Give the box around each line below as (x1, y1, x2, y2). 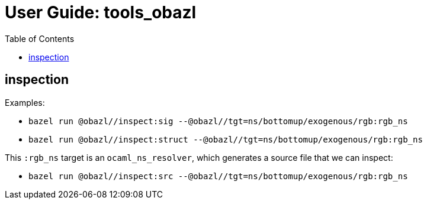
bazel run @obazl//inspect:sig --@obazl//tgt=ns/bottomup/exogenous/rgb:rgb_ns (28, 116, 408, 126)
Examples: (5, 97, 45, 108)
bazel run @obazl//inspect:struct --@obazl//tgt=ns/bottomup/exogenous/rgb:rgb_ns (28, 134, 423, 144)
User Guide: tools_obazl (5, 2, 197, 22)
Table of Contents (5, 33, 75, 44)
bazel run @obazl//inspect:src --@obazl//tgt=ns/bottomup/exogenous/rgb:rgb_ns (28, 171, 408, 181)
